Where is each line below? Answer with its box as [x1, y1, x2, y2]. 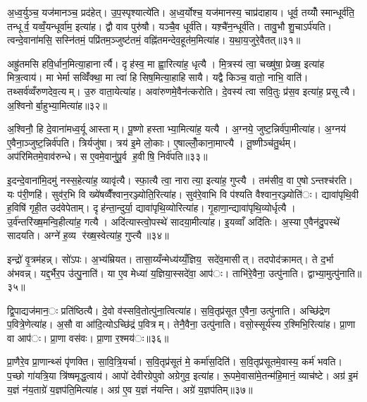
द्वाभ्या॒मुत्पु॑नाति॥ [307, 265, 362, 280]
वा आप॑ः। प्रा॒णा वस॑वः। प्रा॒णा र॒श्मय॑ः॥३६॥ [7, 330, 169, 345]
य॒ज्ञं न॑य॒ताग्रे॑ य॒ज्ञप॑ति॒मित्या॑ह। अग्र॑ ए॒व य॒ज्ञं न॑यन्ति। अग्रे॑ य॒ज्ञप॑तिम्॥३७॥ [7, 382, 253, 396]
